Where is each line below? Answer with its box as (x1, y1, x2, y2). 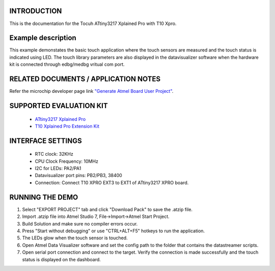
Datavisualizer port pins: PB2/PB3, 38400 (35, 173, 122, 179)
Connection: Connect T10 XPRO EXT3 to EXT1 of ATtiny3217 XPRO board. (35, 179, 189, 186)
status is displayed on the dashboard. (22, 256, 101, 262)
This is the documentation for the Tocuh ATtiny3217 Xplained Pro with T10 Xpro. (9, 20, 177, 27)
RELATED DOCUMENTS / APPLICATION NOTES (9, 75, 161, 84)
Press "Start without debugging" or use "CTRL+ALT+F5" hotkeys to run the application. (22, 228, 205, 234)
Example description (9, 34, 76, 42)
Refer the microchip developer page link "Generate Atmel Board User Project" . (9, 88, 174, 94)
